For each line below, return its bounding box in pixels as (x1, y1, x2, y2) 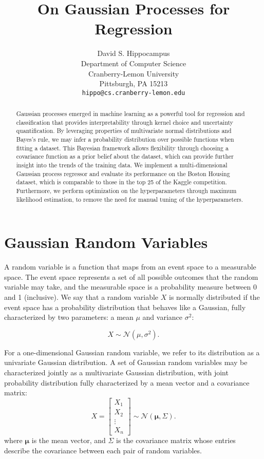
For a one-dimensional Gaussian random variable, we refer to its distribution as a (4, 347, 260, 357)
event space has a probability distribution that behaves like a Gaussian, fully (4, 301, 246, 312)
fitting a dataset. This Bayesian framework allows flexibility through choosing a (16, 143, 229, 152)
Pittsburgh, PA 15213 (99, 78, 168, 89)
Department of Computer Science (81, 58, 186, 68)
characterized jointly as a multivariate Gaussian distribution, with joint (4, 367, 229, 378)
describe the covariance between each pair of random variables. (4, 445, 202, 455)
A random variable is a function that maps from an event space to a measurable (4, 261, 256, 272)
